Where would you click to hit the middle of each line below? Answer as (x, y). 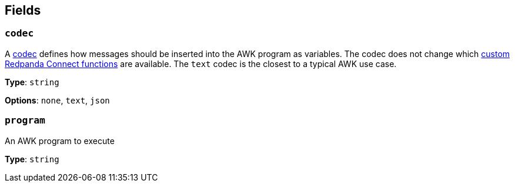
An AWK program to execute (60, 141)
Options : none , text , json (57, 100)
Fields (23, 10)
